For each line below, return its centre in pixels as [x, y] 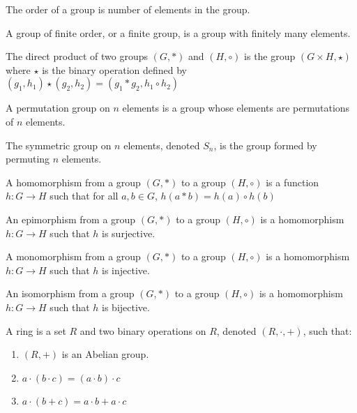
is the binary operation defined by [115, 69]
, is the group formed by [265, 145]
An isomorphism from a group [70, 293]
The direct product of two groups [77, 56]
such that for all [84, 196]
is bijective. [126, 307]
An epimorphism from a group [71, 219]
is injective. [126, 270]
